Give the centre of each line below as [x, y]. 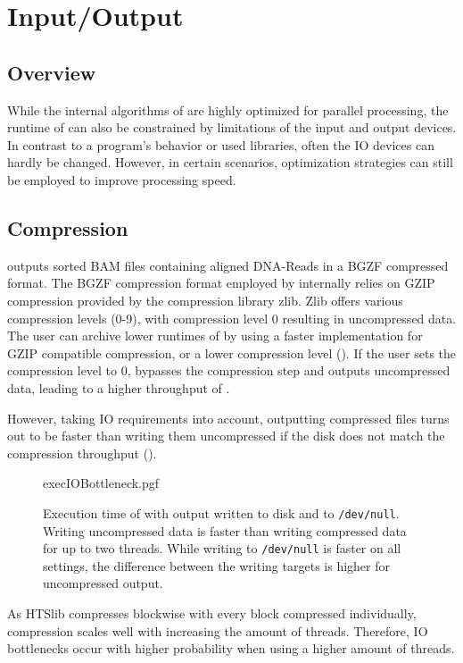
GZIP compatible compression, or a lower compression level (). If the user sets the [232, 352]
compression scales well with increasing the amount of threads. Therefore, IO [218, 630]
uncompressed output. [103, 583]
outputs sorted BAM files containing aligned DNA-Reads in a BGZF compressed [228, 265]
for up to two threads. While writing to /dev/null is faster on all [222, 548]
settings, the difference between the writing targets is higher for [216, 565]
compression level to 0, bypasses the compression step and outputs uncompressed [229, 370]
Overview [52, 72]
